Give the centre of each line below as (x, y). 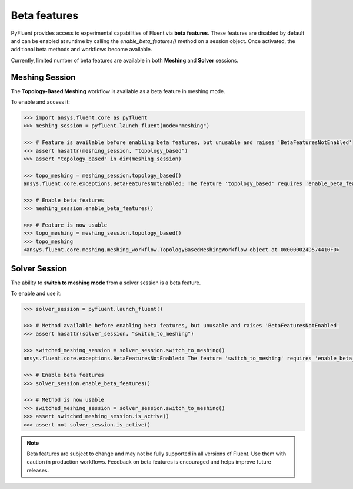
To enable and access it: (41, 102)
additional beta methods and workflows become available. (81, 50)
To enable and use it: (36, 293)
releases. (38, 470)
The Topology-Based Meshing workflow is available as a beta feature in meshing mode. (118, 91)
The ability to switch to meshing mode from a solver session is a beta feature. (106, 283)
